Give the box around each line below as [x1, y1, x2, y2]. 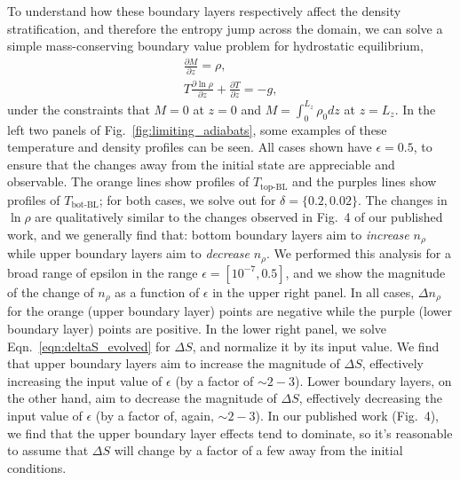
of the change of [7, 282, 94, 301]
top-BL [260, 182, 288, 192]
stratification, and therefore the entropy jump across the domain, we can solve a [7, 19, 443, 37]
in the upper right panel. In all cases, [212, 282, 415, 301]
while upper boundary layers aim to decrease [7, 244, 250, 263]
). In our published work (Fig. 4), [255, 405, 439, 424]
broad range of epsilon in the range [7, 263, 198, 281]
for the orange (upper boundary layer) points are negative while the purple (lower [7, 302, 452, 320]
